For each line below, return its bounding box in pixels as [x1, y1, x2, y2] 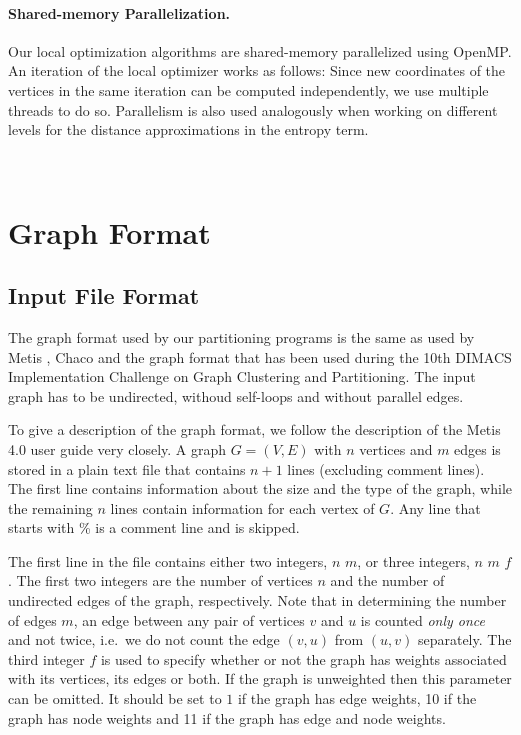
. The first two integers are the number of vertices [8, 570, 313, 591]
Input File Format [8, 280, 200, 311]
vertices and [359, 438, 433, 459]
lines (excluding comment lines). [287, 458, 485, 479]
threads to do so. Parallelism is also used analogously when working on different [8, 99, 498, 120]
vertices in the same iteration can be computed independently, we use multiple [8, 79, 489, 100]
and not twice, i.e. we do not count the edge [8, 629, 280, 650]
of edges [8, 609, 57, 630]
